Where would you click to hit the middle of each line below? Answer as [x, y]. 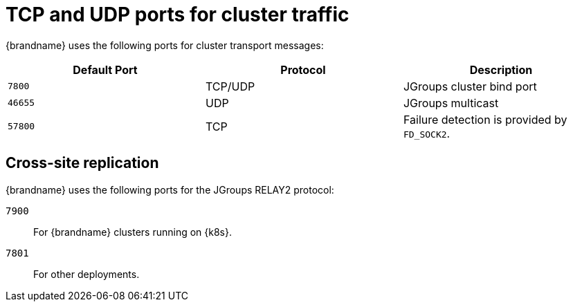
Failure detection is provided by [485, 119]
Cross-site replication [82, 163]
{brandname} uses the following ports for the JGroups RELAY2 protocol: [170, 189]
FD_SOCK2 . [427, 133]
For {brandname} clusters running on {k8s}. [133, 232]
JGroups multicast [451, 103]
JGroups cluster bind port [470, 86]
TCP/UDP [230, 86]
